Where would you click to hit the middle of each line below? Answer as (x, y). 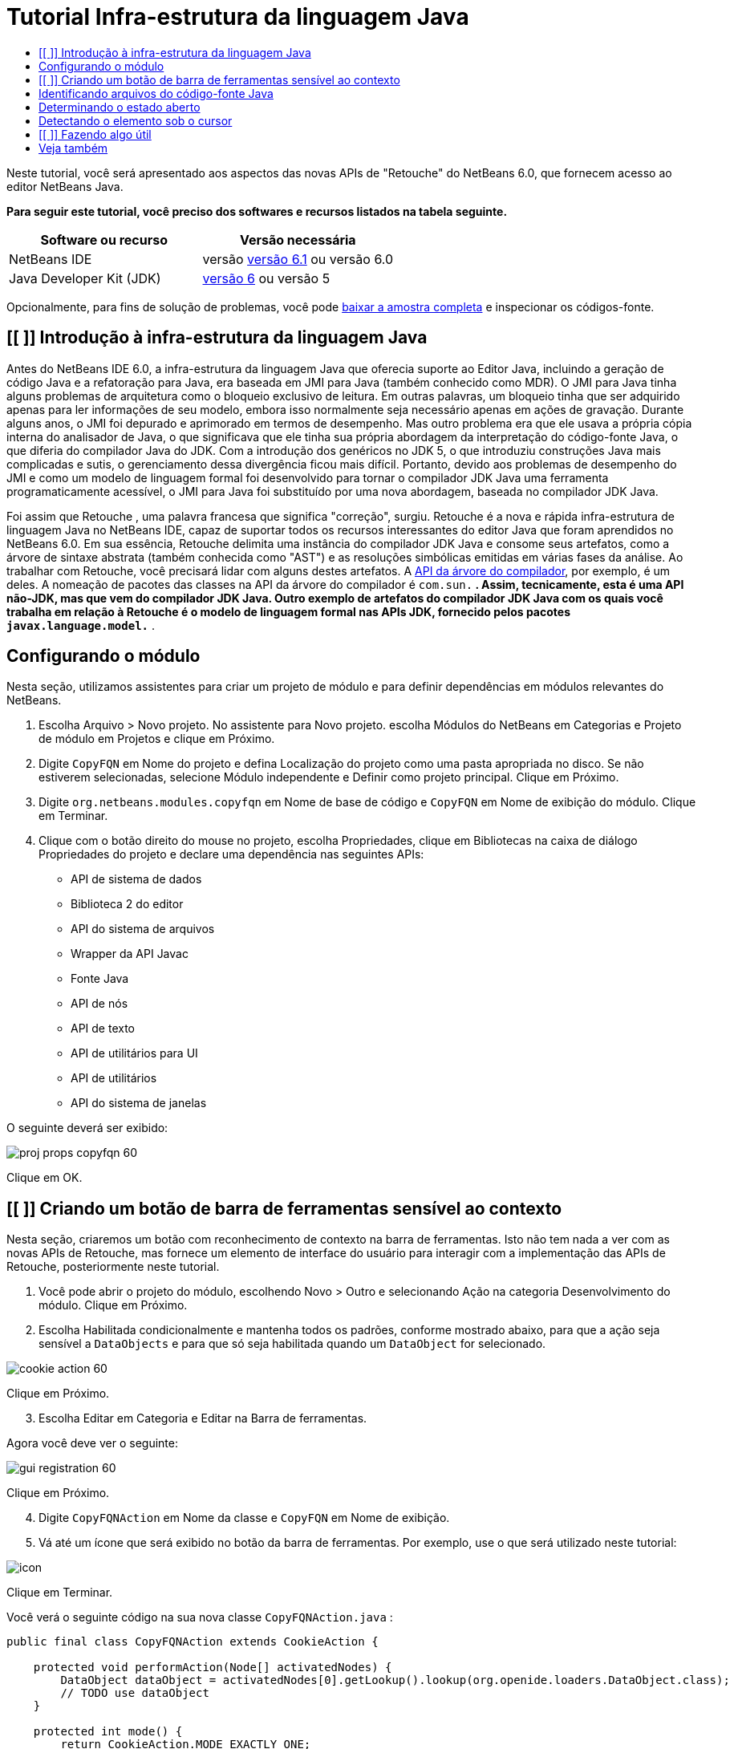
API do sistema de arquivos (143, 929)
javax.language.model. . (81, 625)
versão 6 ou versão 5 (266, 278)
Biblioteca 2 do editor (127, 904)
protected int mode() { (108, 1732)
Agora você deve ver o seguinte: (92, 1443)
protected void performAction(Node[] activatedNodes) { (213, 1668)
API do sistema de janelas (139, 1103)
